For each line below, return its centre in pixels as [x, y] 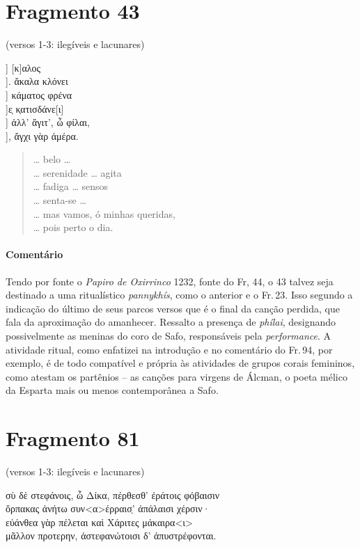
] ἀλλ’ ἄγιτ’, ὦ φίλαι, [48, 122]
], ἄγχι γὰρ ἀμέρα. [42, 135]
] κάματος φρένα [39, 94]
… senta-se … [60, 200]
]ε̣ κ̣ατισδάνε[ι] [35, 108]
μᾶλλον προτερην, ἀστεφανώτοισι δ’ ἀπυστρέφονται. [111, 536]
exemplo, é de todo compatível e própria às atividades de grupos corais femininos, [180, 363]
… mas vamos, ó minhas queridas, [104, 213]
